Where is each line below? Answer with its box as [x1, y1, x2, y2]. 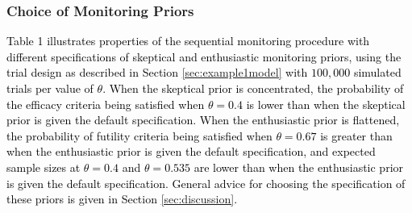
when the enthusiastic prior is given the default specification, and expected [6, 143, 376, 160]
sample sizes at [6, 158, 81, 175]
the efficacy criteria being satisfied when [6, 95, 205, 112]
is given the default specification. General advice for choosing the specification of [6, 174, 406, 191]
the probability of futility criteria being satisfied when [6, 127, 273, 144]
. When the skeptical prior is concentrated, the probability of [102, 80, 404, 96]
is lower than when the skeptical [246, 95, 406, 112]
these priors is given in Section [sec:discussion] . [6, 190, 238, 207]
